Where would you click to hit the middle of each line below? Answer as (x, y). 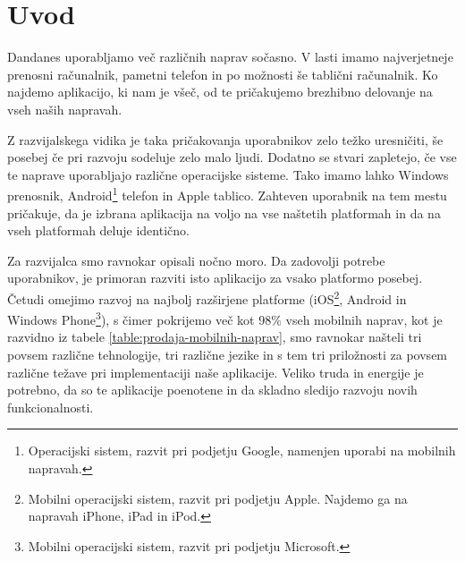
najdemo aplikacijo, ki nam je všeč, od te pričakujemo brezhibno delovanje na (220, 92)
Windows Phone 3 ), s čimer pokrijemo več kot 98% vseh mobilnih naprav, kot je (225, 318)
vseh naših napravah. (65, 109)
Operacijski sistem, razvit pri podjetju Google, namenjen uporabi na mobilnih (242, 450)
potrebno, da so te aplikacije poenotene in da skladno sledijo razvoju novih (212, 390)
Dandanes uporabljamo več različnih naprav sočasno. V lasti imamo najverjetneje (230, 57)
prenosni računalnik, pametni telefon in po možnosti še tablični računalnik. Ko (223, 74)
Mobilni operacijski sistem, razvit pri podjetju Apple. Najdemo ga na (218, 498)
